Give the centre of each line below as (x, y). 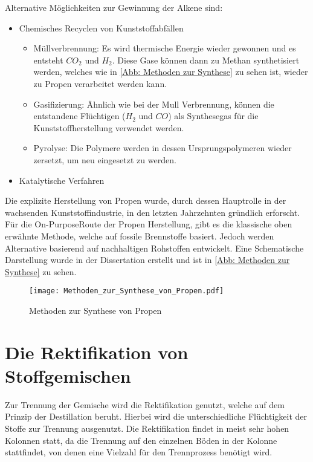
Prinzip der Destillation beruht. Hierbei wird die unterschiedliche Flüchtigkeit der (156, 416)
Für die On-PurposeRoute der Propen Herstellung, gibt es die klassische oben (149, 224)
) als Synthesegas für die (213, 116)
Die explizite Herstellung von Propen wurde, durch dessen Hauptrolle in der (146, 200)
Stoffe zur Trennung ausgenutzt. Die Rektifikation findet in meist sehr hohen (147, 428)
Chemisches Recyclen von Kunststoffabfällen (101, 28)
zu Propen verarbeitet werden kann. (100, 83)
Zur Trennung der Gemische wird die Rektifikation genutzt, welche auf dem (145, 404)
